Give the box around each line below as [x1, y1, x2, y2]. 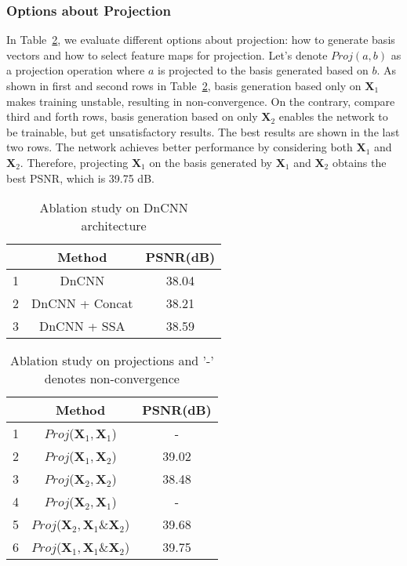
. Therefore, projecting [20, 154, 129, 170]
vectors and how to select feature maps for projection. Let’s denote [6, 46, 328, 63]
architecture [81, 216, 147, 235]
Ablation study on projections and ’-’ [9, 351, 214, 370]
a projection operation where [6, 62, 145, 78]
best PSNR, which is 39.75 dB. [6, 169, 154, 186]
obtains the [332, 154, 387, 170]
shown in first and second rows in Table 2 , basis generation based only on [6, 78, 362, 93]
